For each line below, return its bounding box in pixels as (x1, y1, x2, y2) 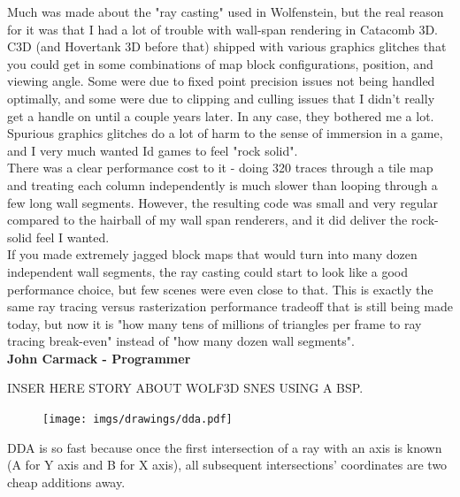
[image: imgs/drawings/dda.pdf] (42, 413, 233, 426)
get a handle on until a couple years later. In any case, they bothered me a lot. (7, 106, 434, 125)
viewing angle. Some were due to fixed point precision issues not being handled (7, 72, 435, 90)
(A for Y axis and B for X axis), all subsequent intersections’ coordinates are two (7, 455, 448, 474)
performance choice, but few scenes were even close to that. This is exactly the (7, 279, 433, 298)
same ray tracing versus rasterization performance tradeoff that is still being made (7, 297, 453, 316)
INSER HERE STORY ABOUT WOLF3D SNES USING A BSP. (7, 378, 364, 397)
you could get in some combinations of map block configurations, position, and (7, 54, 433, 73)
